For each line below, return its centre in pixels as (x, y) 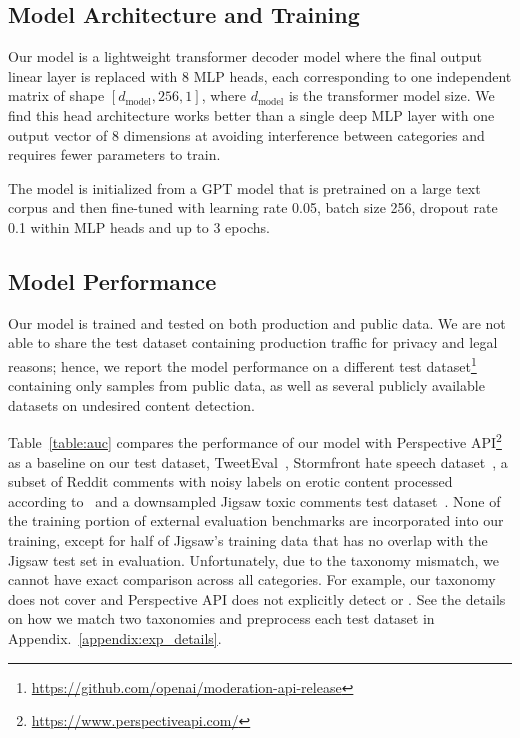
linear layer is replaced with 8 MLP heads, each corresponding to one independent (260, 75)
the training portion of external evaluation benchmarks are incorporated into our (256, 520)
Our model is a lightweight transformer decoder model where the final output (245, 56)
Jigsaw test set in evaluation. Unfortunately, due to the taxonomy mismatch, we (253, 559)
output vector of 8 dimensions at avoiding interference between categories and (246, 134)
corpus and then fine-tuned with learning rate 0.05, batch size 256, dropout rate (253, 207)
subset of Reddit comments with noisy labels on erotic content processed (230, 481)
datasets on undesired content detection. (131, 404)
